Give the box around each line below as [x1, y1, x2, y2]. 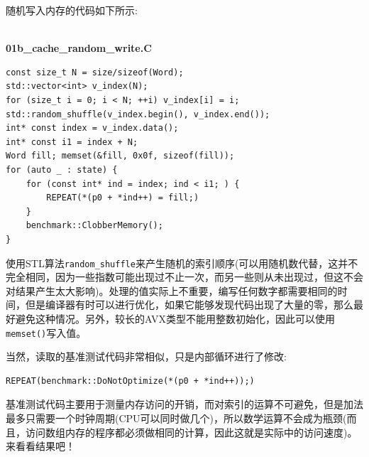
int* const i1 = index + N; [6, 136, 138, 147]
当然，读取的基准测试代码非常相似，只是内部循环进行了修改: [6, 349, 287, 364]
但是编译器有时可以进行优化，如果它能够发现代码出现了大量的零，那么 [25, 297, 353, 312]
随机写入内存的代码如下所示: [6, 3, 138, 17]
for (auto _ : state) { [6, 164, 118, 175]
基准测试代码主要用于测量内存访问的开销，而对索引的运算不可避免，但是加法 [6, 397, 363, 412]
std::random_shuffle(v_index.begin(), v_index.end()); [6, 109, 270, 119]
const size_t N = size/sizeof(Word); [6, 67, 184, 77]
